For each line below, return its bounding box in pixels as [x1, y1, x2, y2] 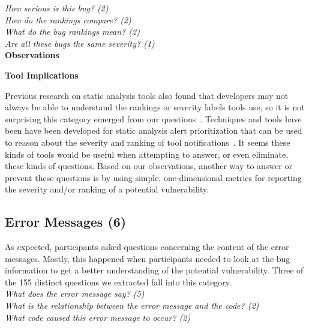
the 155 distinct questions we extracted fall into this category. [5, 275, 232, 288]
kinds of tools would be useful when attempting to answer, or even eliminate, [5, 148, 289, 160]
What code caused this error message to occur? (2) [5, 311, 191, 323]
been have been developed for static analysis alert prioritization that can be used [5, 124, 302, 137]
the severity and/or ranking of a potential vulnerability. [5, 183, 209, 195]
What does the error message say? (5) [5, 287, 145, 300]
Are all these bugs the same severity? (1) [5, 37, 155, 49]
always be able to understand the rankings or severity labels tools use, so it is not [5, 101, 305, 113]
